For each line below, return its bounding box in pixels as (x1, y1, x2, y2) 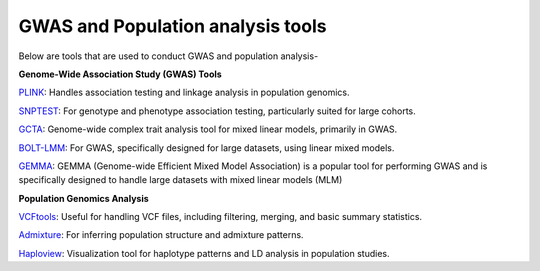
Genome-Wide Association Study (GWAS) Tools (18, 68, 222, 80)
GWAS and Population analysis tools (18, 15, 327, 37)
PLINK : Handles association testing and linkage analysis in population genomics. (18, 86, 350, 99)
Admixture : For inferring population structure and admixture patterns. (18, 229, 304, 241)
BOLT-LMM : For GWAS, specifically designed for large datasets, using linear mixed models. (18, 141, 395, 154)
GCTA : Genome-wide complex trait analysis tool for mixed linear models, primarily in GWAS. (18, 123, 398, 135)
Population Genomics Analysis (18, 192, 149, 204)
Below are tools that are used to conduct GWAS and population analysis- (18, 50, 319, 62)
